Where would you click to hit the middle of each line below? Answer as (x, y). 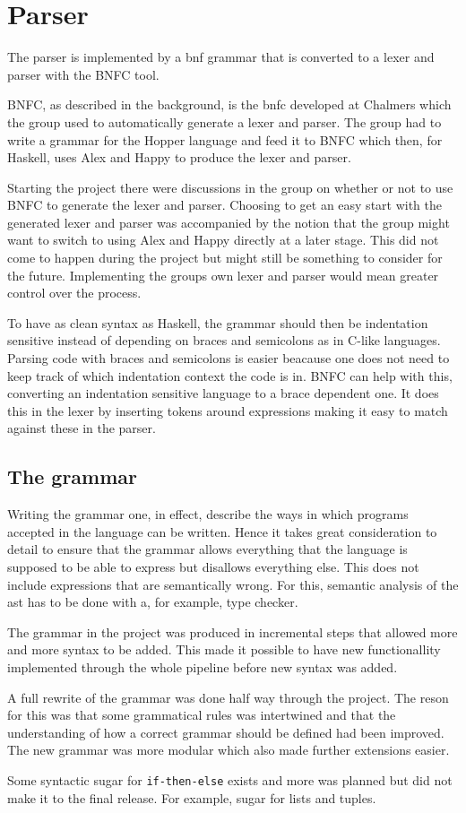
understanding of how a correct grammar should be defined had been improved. (226, 732)
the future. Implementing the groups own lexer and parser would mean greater (223, 275)
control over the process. (74, 293)
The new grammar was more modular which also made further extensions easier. (229, 750)
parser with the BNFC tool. (83, 74)
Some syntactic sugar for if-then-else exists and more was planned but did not (230, 779)
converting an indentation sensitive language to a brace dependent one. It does (223, 393)
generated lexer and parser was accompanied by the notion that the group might (229, 222)
